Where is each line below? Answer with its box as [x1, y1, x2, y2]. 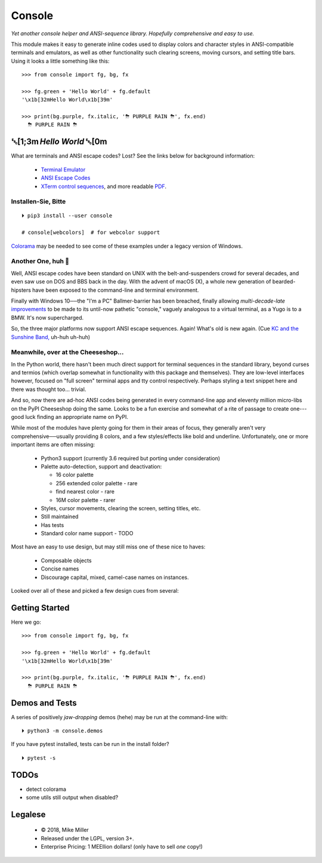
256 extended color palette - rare [55, 479, 138, 486]
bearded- [272, 278, 296, 285]
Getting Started [11, 603, 70, 613]
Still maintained [41, 513, 79, 520]
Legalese [11, 809, 46, 819]
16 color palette [55, 471, 94, 479]
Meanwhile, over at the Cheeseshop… [11, 348, 124, 356]
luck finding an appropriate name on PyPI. [24, 414, 128, 421]
